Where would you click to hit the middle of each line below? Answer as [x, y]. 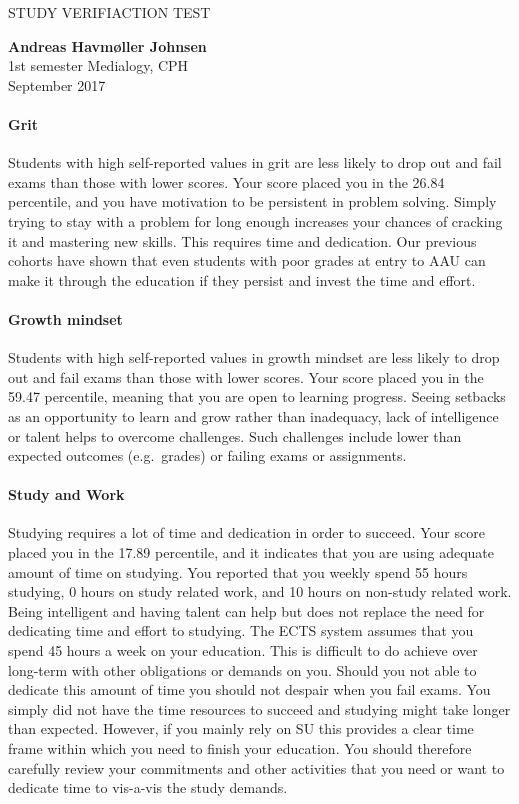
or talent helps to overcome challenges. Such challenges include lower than [235, 435]
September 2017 [57, 84]
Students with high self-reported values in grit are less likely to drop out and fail [255, 162]
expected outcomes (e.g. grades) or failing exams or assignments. [207, 455]
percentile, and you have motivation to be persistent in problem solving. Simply [252, 201]
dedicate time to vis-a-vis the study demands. [148, 787]
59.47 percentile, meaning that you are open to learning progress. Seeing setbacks [257, 396]
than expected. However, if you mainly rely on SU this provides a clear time [241, 728]
